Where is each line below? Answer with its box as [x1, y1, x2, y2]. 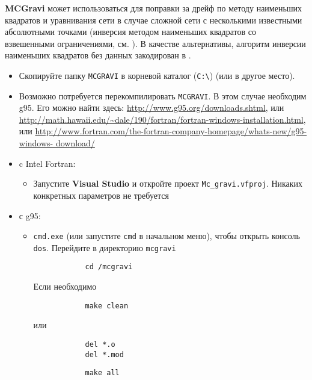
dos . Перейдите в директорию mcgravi [33, 241, 176, 254]
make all [85, 369, 120, 378]
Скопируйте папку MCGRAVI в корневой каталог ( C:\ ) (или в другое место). [19, 69, 295, 81]
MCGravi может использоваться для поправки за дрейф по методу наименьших [5, 2, 302, 14]
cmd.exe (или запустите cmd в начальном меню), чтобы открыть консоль [33, 229, 300, 242]
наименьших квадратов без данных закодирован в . [5, 49, 191, 61]
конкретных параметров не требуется [33, 188, 169, 201]
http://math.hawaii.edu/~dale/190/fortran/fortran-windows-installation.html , [19, 113, 306, 125]
